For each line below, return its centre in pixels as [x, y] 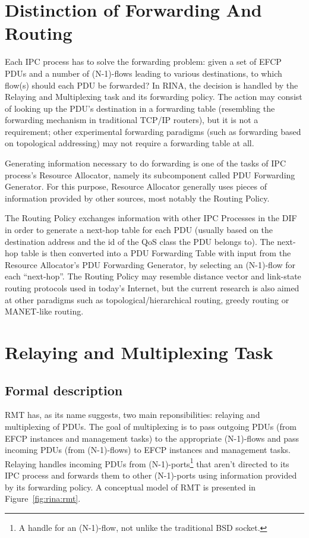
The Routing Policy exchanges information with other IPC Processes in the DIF [151, 218]
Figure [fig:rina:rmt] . [43, 498]
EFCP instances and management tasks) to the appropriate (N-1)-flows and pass [152, 438]
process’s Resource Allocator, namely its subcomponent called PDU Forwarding [150, 174]
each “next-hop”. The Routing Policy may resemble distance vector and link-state [153, 276]
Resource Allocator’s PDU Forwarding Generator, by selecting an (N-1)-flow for [150, 264]
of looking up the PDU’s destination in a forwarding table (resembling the [140, 108]
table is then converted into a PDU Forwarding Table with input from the [156, 253]
